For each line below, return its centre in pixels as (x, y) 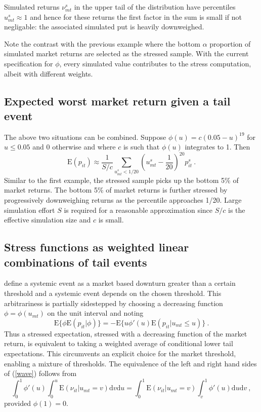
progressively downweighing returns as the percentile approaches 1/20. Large (123, 199)
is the (237, 210)
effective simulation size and (48, 220)
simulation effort (30, 210)
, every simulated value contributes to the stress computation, (155, 63)
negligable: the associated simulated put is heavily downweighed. (104, 27)
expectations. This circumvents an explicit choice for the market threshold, (120, 353)
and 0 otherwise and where (74, 147)
